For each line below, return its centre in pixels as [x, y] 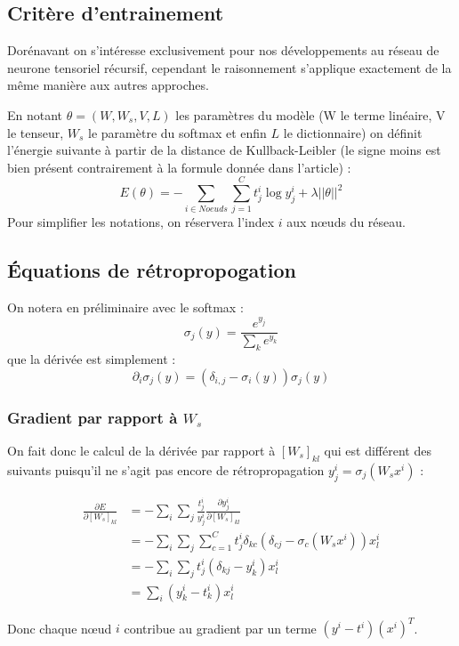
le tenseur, [36, 132]
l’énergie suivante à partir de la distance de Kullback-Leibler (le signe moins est [224, 150]
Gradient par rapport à [93, 417]
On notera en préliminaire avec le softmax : [125, 307]
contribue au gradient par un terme [220, 628]
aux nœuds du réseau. [346, 222]
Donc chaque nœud [60, 628]
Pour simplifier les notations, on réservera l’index [141, 222]
